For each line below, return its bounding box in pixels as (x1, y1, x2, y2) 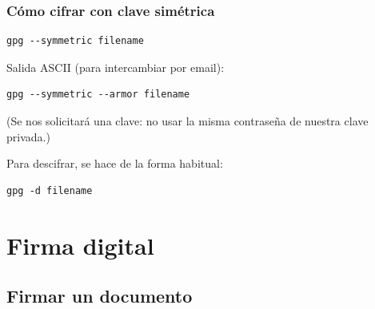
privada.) (6, 128, 50, 145)
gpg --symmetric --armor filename (6, 89, 190, 101)
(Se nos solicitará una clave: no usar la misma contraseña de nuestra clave (6, 113, 369, 129)
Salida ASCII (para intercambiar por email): (6, 58, 225, 75)
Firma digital (6, 228, 154, 261)
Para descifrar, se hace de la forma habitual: (6, 155, 223, 172)
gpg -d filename (6, 184, 93, 196)
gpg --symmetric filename (6, 35, 144, 47)
